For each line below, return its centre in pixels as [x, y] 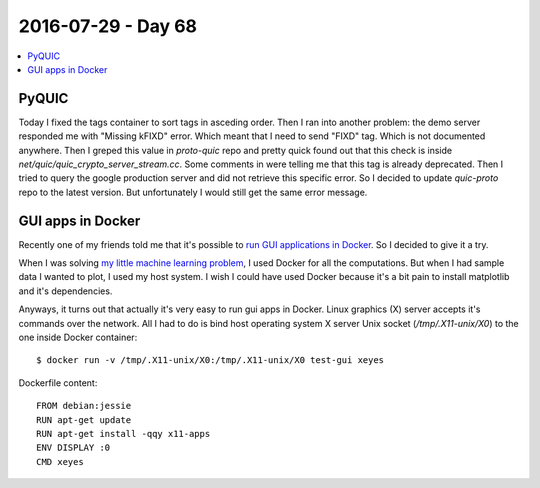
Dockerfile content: [58, 382]
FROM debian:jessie [84, 406]
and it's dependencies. [65, 291]
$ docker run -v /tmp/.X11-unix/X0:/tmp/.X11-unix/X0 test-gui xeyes [210, 360]
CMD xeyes [60, 461]
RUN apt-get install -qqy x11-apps [123, 433]
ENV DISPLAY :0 [73, 448]
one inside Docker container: [78, 337]
